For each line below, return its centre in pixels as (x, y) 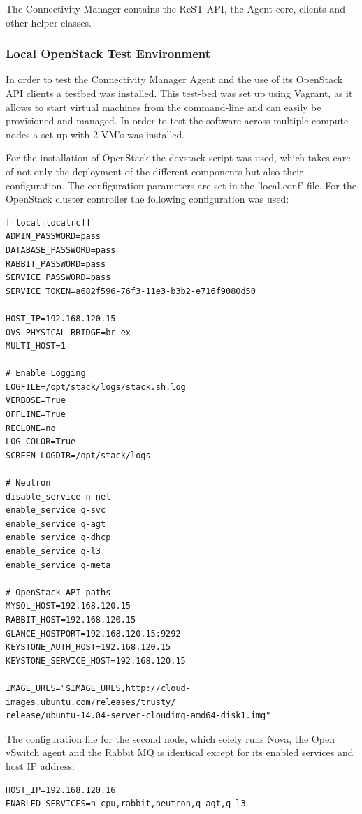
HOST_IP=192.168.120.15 (61, 318)
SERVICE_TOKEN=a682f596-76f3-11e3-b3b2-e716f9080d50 (131, 291)
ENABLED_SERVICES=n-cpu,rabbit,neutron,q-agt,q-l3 (126, 804)
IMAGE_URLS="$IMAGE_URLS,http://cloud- (98, 688)
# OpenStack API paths (58, 592)
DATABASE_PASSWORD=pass (61, 250)
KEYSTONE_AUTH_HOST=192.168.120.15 (88, 647)
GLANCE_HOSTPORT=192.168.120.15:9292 (93, 633)
